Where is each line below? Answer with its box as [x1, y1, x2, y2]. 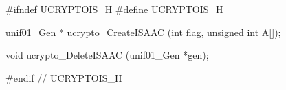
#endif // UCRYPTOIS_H [5, 70, 122, 85]
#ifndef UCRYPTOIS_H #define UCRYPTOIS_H [5, 2, 223, 16]
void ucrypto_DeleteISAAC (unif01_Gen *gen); [5, 48, 209, 62]
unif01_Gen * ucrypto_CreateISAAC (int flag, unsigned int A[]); [5, 25, 281, 39]
